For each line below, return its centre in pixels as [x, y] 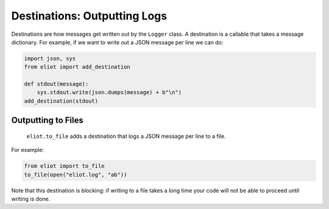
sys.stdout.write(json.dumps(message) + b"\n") [109, 92]
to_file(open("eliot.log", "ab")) [76, 174]
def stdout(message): [56, 84]
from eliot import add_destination [77, 67]
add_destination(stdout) [61, 101]
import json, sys [50, 58]
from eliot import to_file [64, 166]
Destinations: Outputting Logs [89, 16]
